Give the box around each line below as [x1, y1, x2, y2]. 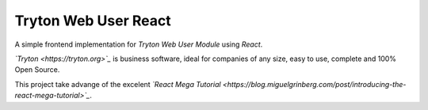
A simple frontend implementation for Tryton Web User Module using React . [14, 40, 263, 49]
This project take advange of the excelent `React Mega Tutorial [14, 79, 221, 89]
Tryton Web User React [14, 12, 171, 29]
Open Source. [14, 65, 60, 74]
